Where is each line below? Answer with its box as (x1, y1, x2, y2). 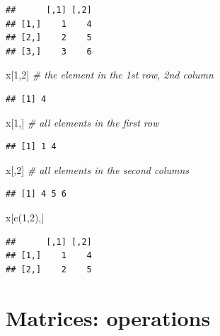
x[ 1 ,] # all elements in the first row (6, 115, 159, 129)
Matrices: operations (6, 303, 211, 332)
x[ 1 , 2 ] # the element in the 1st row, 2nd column (6, 67, 214, 82)
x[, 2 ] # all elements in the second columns (6, 162, 190, 177)
